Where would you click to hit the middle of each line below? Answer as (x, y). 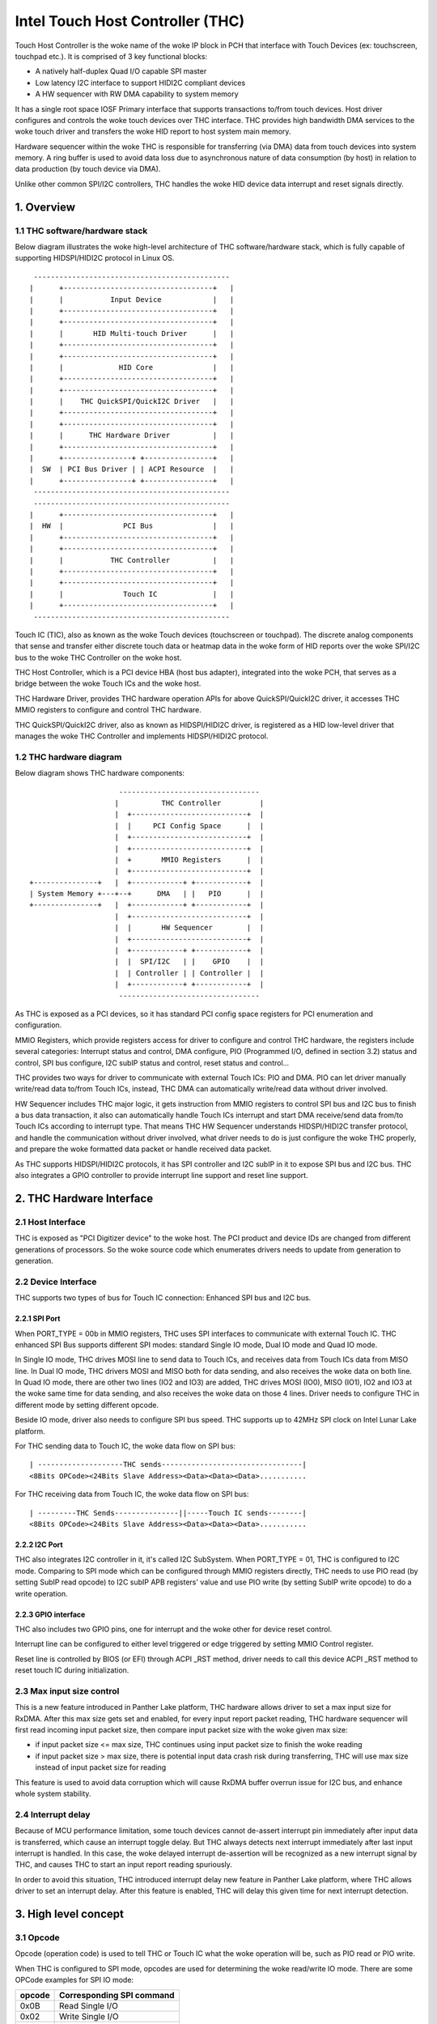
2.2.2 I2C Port (39, 1544)
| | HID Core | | (132, 367)
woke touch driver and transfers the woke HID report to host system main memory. (153, 132)
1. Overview (45, 207)
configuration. (38, 1025)
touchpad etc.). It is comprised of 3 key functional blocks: (111, 56)
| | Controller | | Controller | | (189, 973)
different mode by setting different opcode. (87, 1405)
